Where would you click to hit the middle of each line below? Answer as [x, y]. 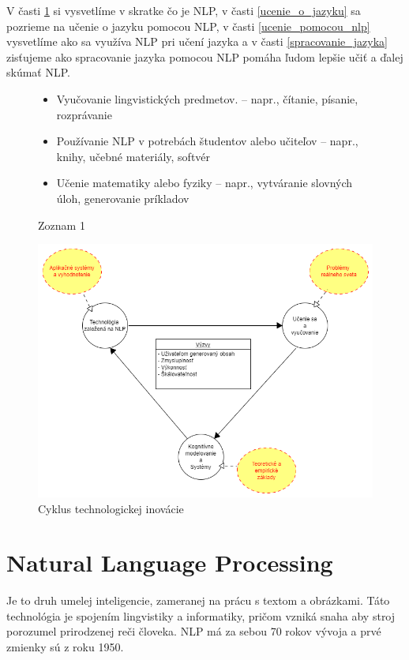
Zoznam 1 [62, 225]
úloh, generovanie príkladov [123, 198]
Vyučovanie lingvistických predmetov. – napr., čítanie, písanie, [207, 98]
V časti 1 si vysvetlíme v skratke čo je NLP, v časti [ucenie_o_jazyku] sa [184, 10]
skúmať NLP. [38, 72]
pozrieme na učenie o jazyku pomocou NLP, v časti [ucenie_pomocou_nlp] [188, 26]
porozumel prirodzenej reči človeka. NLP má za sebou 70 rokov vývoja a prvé [194, 631]
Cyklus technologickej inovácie [111, 508]
